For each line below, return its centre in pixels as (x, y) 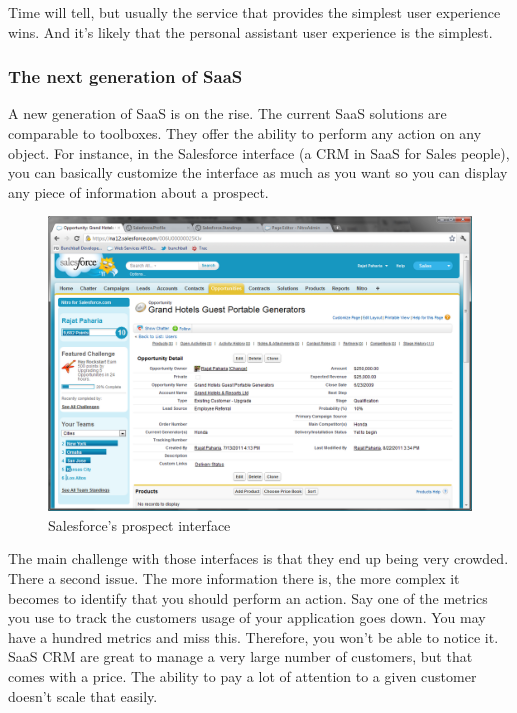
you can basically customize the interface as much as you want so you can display (258, 172)
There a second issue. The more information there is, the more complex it (234, 577)
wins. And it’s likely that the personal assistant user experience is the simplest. (250, 31)
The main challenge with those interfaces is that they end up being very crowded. (258, 558)
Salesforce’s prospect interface (139, 524)
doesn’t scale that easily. (83, 695)
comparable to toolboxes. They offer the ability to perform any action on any (245, 133)
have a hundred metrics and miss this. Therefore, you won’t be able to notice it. (253, 636)
